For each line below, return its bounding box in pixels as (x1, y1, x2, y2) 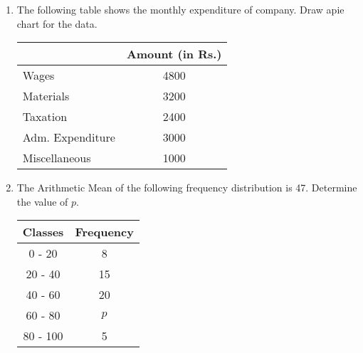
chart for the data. (16, 16, 98, 31)
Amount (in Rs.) (126, 46, 222, 63)
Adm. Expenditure (22, 129, 115, 146)
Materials (22, 88, 70, 105)
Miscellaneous (22, 149, 91, 167)
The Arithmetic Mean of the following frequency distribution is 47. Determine (16, 180, 357, 195)
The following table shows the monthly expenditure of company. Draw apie (16, 2, 344, 16)
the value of (16, 194, 68, 209)
